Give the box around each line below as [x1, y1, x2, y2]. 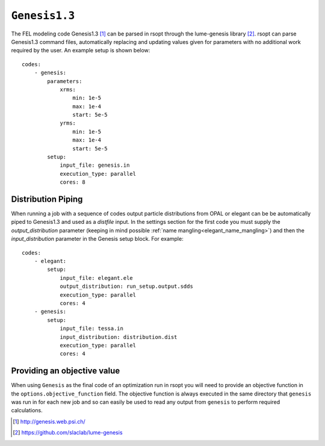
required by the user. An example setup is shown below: [11, 47, 150, 54]
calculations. [11, 407, 43, 414]
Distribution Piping [11, 194, 83, 204]
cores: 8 [60, 179, 85, 186]
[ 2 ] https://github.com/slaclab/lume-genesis [13, 429, 123, 436]
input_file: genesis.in [60, 162, 130, 169]
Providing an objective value [11, 366, 120, 376]
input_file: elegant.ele [60, 274, 134, 281]
